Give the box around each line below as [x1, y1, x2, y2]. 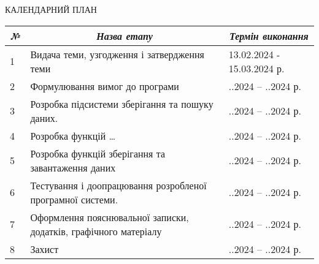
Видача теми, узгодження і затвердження [30, 47, 204, 61]
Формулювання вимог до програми [30, 78, 179, 93]
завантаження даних [30, 160, 116, 175]
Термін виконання [229, 28, 309, 43]
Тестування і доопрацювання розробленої [30, 178, 207, 192]
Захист [30, 241, 59, 256]
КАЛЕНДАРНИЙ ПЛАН [5, 3, 97, 15]
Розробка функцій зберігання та [30, 146, 166, 160]
